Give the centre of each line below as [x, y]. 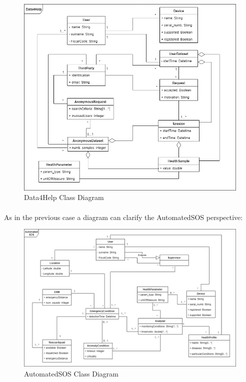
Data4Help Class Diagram [64, 197]
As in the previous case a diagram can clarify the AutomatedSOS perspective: [123, 217]
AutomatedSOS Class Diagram [71, 373]
